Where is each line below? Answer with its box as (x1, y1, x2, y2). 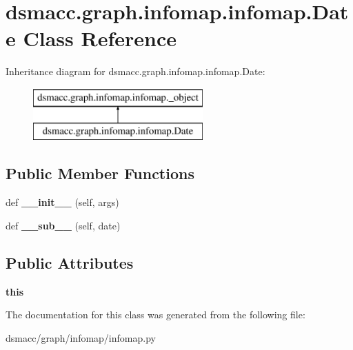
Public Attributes (6, 251, 134, 273)
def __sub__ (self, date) (6, 218, 121, 232)
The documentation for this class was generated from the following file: (6, 307, 305, 322)
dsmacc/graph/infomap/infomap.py (6, 330, 156, 344)
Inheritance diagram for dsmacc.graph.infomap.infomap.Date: (6, 64, 265, 79)
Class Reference (23, 24, 176, 52)
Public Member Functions (6, 163, 194, 184)
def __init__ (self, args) (6, 195, 119, 209)
